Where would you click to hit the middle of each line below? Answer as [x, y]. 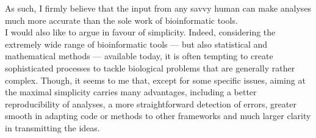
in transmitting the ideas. [52, 127]
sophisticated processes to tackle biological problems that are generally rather [150, 67]
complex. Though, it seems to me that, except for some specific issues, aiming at [155, 80]
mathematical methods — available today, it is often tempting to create [139, 56]
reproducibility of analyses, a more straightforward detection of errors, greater [151, 103]
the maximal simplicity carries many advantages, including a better [131, 92]
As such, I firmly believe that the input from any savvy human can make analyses [158, 8]
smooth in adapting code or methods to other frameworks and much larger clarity [158, 116]
